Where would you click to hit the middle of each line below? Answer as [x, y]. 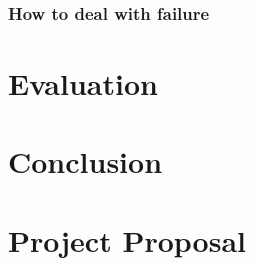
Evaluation [83, 83]
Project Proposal [127, 239]
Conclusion [85, 161]
